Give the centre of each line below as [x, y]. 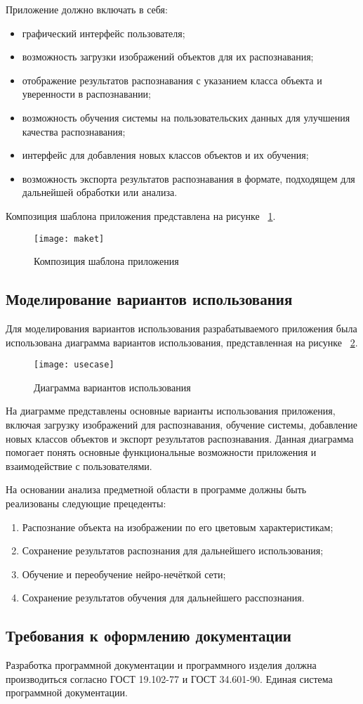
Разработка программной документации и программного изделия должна [161, 665]
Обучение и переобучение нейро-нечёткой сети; [124, 574]
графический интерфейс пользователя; [104, 33]
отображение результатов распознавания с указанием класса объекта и [172, 80]
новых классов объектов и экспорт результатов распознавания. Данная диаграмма [180, 438]
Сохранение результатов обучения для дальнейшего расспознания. [163, 598]
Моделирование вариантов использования [149, 299]
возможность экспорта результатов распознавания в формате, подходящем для [189, 178]
